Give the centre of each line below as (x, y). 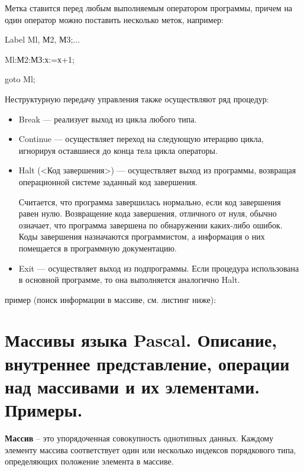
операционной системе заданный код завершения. (108, 181)
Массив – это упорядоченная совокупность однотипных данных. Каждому (139, 438)
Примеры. (44, 410)
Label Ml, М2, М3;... (42, 39)
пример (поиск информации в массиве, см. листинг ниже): (111, 299)
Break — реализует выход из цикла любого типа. (108, 119)
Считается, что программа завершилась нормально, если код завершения (150, 201)
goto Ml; (20, 79)
